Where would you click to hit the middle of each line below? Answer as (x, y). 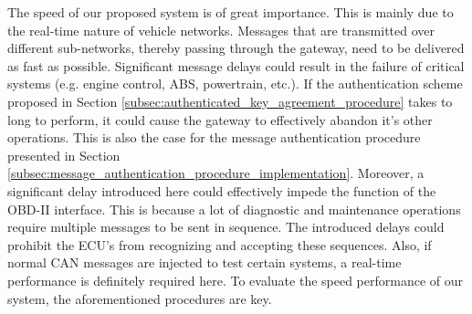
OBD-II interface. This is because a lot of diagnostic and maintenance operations (234, 209)
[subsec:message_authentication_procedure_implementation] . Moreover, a (216, 173)
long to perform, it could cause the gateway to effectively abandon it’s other (220, 119)
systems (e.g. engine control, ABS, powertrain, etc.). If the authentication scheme (235, 84)
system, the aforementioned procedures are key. (140, 298)
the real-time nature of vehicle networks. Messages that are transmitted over (221, 30)
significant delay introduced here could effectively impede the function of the (222, 190)
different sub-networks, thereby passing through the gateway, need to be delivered (236, 48)
